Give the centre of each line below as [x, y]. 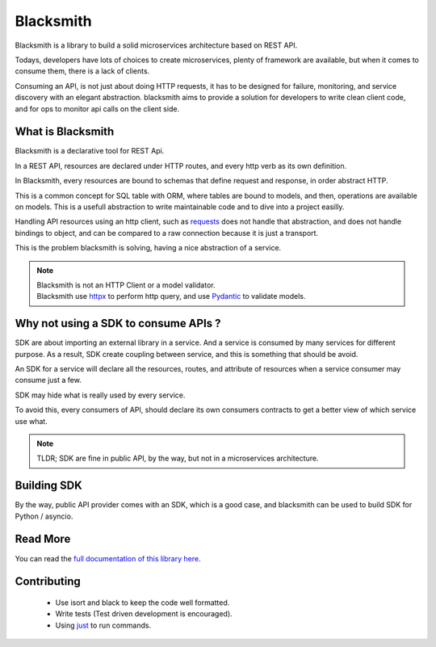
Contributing [48, 582]
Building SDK [48, 486]
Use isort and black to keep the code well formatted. [143, 603]
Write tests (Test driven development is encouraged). [144, 614]
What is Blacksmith [65, 132]
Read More [43, 539]
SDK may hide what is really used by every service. [100, 395]
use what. [31, 421]
